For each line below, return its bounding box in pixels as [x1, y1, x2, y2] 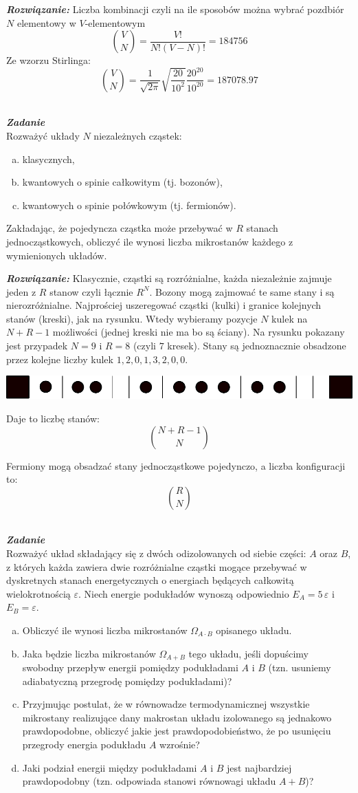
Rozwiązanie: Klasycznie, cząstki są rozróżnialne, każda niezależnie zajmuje [6, 271, 332, 285]
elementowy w [16, 15, 76, 30]
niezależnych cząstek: [93, 128, 182, 142]
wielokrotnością [6, 586, 71, 600]
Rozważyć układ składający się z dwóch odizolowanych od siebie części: [6, 546, 306, 561]
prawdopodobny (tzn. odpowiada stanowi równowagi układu [22, 774, 276, 788]
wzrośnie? [159, 737, 200, 752]
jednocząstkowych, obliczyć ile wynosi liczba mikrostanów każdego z [6, 234, 293, 248]
